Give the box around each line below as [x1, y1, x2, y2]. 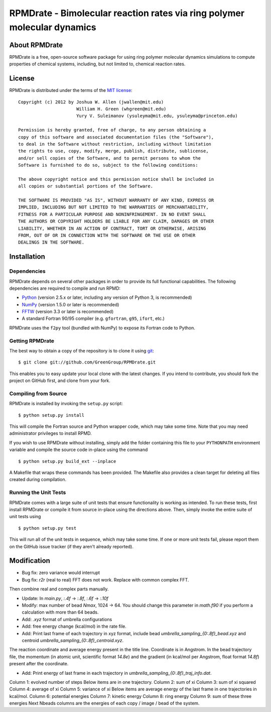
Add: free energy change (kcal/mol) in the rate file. [22, 623, 126, 630]
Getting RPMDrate [9, 337, 55, 344]
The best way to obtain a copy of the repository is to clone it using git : [9, 348, 154, 353]
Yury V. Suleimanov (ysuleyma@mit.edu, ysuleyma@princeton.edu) [76, 113, 238, 119]
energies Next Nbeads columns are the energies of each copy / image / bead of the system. [9, 700, 200, 706]
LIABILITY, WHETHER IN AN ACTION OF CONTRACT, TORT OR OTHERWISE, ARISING [18, 225, 206, 231]
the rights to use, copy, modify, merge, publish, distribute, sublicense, [18, 148, 209, 154]
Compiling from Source [9, 390, 67, 397]
